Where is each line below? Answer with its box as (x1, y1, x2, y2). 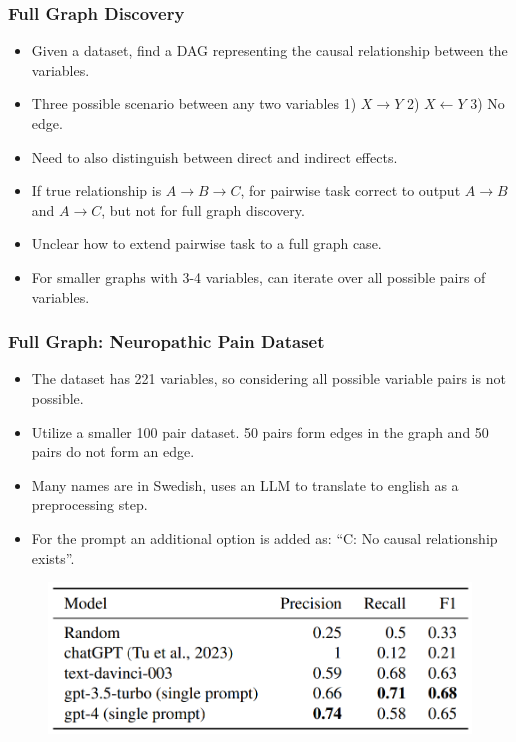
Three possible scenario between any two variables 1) (31, 93, 357, 114)
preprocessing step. (31, 494, 148, 515)
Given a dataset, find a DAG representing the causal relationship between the (31, 40, 508, 61)
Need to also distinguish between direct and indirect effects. (31, 146, 398, 167)
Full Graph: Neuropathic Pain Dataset (8, 329, 325, 354)
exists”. (31, 547, 75, 568)
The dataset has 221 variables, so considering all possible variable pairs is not (31, 368, 506, 389)
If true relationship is (31, 180, 162, 201)
